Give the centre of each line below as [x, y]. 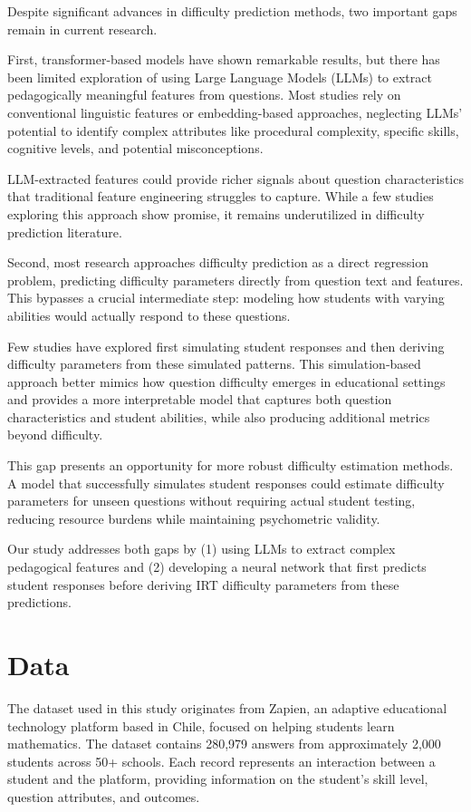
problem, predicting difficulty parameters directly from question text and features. [235, 280]
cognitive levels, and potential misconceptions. [135, 148]
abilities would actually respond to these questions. [149, 315]
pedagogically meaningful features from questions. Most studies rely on [204, 95]
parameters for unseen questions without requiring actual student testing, [211, 501]
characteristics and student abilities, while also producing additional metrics [219, 416]
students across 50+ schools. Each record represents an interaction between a [221, 761]
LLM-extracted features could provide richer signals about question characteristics [235, 178]
